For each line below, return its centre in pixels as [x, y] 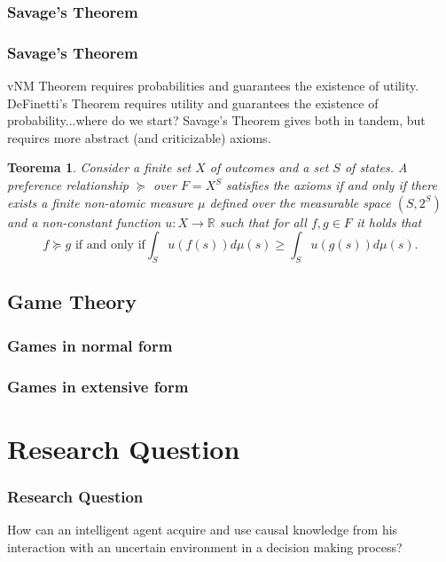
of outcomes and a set [269, 167]
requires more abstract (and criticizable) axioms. [139, 137]
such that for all [263, 222]
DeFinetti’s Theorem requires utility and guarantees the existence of [193, 103]
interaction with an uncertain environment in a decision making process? [205, 546]
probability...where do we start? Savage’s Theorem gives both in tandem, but [216, 120]
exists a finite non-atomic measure [100, 202]
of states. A [376, 167]
